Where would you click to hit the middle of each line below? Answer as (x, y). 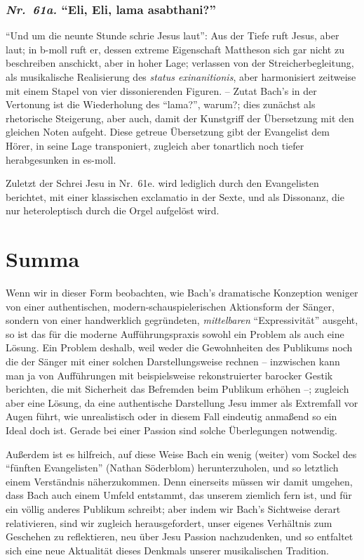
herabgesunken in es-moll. (61, 159)
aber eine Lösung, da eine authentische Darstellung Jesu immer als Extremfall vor (182, 402)
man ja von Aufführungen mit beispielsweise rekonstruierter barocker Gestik (169, 375)
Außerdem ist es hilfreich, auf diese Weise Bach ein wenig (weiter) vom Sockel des (181, 454)
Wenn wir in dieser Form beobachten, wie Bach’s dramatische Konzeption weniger (182, 293)
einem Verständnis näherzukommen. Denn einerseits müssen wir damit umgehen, (179, 481)
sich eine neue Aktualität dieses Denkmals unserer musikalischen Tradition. (167, 550)
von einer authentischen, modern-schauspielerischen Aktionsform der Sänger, (170, 306)
